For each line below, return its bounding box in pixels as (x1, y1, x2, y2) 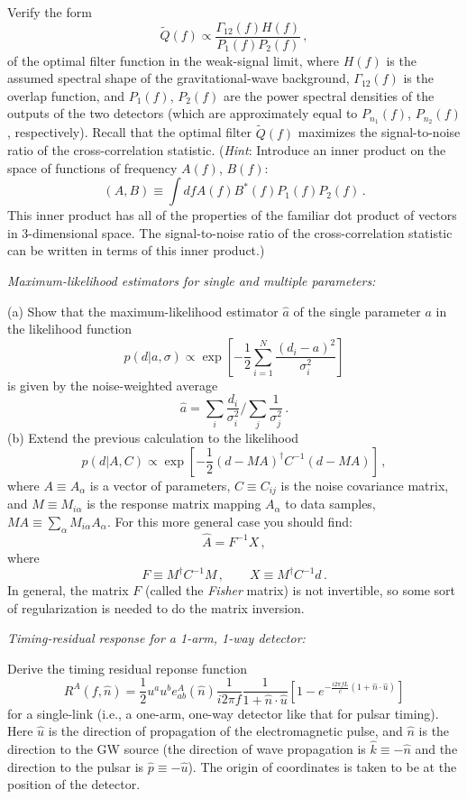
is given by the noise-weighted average (7, 375, 218, 394)
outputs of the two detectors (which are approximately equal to (7, 104, 358, 123)
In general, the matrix (7, 581, 129, 599)
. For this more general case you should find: (106, 511, 353, 530)
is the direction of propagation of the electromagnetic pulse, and (48, 721, 403, 740)
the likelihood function (7, 319, 133, 338)
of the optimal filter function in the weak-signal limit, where (7, 51, 340, 69)
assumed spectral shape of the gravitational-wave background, (7, 69, 350, 87)
